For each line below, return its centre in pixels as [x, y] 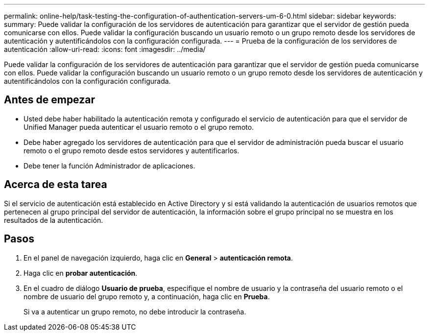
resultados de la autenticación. [54, 220]
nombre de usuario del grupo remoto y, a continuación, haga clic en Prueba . [147, 296]
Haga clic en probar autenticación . [81, 273]
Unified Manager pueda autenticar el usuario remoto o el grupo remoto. [139, 127]
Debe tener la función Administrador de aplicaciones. [109, 166]
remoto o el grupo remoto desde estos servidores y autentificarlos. [131, 150]
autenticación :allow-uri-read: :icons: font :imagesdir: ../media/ [105, 49]
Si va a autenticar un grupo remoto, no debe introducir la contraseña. [135, 311]
